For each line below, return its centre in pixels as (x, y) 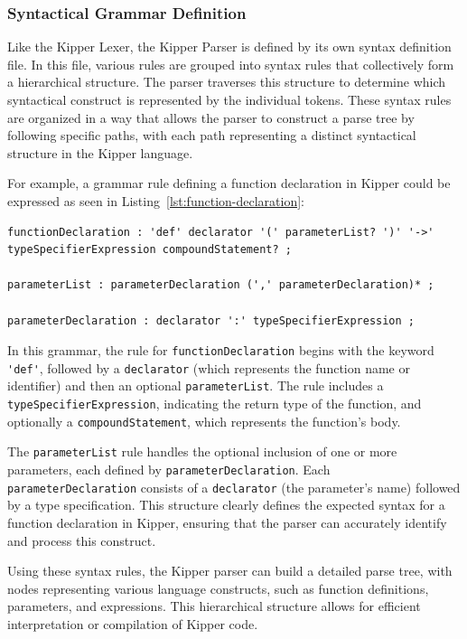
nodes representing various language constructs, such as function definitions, (218, 588)
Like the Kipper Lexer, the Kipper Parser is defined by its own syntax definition (229, 47)
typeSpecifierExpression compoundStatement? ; (149, 250)
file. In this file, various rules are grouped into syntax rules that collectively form (231, 64)
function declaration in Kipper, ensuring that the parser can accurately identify (227, 522)
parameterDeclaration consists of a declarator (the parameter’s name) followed (234, 487)
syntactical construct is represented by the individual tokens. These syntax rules (229, 99)
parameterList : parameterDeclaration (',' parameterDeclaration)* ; (221, 285)
